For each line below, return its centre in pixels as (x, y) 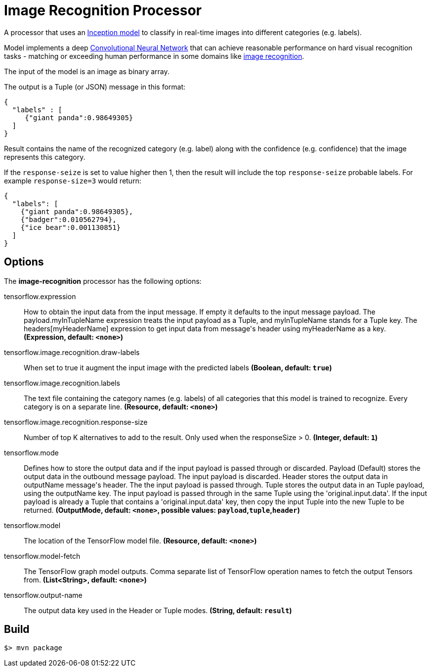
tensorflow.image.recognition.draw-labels (72, 352)
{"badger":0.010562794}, (68, 219)
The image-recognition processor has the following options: (103, 281)
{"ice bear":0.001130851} (71, 227)
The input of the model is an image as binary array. (87, 71)
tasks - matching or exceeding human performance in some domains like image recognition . (154, 56)
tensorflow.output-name (43, 595)
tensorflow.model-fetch (42, 556)
